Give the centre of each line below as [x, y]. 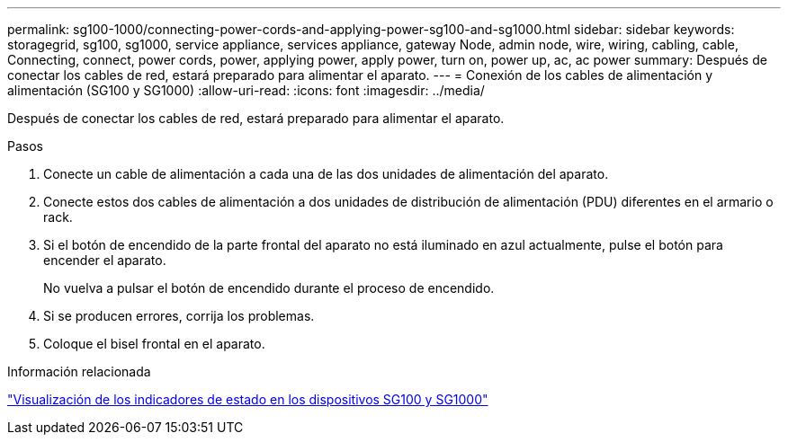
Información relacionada [79, 371]
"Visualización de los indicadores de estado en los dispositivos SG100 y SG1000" [248, 399]
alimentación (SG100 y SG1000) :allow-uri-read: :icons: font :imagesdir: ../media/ [246, 90]
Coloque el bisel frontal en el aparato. [154, 344]
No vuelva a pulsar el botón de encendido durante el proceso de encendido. [269, 288]
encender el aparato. [105, 260]
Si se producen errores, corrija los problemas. [179, 316]
